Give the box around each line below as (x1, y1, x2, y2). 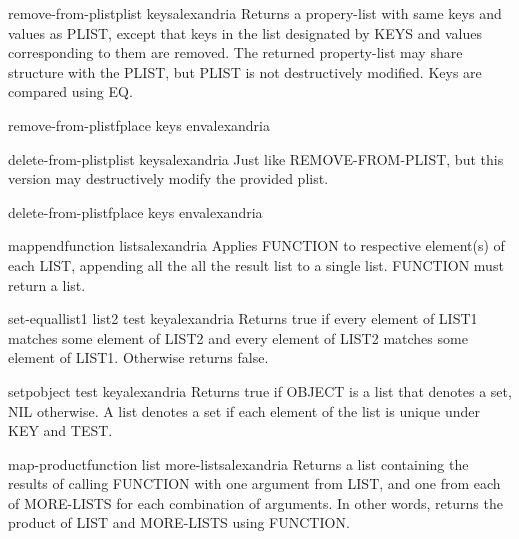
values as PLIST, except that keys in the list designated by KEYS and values (8, 22, 482, 43)
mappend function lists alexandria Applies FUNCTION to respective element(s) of (8, 235, 505, 256)
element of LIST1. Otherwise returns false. (8, 347, 269, 368)
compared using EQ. (8, 81, 133, 102)
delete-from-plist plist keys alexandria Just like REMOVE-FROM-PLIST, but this (8, 148, 504, 169)
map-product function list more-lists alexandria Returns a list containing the (8, 453, 469, 474)
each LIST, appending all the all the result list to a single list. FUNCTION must (8, 254, 504, 275)
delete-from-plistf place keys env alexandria (8, 201, 263, 222)
